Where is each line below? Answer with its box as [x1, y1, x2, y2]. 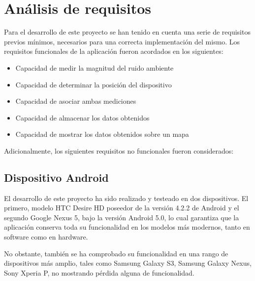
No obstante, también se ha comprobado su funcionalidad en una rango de [4, 248, 228, 258]
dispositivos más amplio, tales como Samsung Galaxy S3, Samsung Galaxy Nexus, [4, 258, 252, 268]
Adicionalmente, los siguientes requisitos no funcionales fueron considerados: [4, 145, 234, 156]
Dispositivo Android [4, 169, 109, 185]
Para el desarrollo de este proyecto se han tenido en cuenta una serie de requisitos [4, 27, 251, 37]
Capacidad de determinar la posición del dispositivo [15, 79, 172, 89]
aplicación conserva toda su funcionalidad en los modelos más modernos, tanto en [4, 222, 250, 232]
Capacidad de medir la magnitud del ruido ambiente [15, 62, 174, 73]
